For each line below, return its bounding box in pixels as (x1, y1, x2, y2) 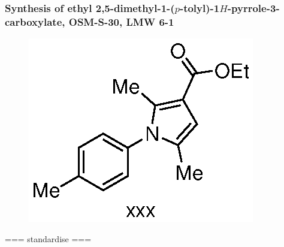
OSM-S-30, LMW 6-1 (68, 14, 174, 29)
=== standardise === (5, 232, 92, 245)
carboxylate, (5, 14, 65, 29)
